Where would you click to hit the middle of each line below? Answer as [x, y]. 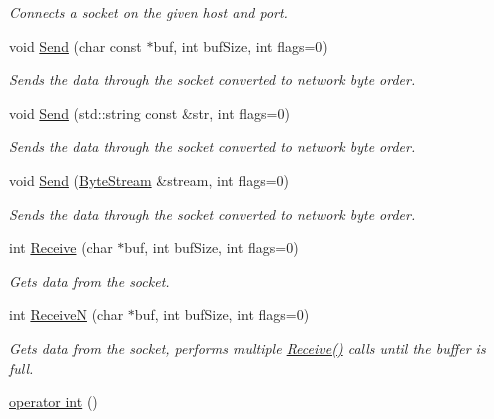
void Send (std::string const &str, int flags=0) [149, 112]
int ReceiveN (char [66, 314]
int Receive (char [61, 247]
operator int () [53, 401]
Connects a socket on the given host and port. [148, 12]
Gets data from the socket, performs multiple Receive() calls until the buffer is [247, 347]
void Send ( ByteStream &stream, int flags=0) [149, 179]
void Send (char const [75, 45]
